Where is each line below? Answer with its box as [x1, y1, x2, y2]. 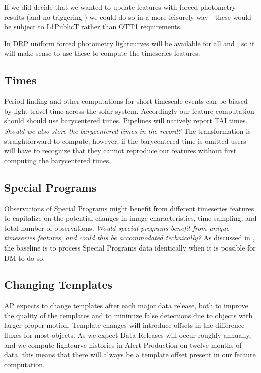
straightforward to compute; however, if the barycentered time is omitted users [4, 135, 246, 146]
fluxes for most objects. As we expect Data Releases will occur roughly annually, [4, 330, 251, 340]
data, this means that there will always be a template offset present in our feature [4, 349, 256, 360]
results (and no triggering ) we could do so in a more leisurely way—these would [4, 11, 251, 22]
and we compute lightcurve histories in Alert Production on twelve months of [4, 339, 242, 350]
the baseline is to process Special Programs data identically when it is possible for [4, 242, 256, 253]
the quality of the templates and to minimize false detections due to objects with [4, 310, 253, 320]
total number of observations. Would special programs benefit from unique [4, 222, 229, 233]
